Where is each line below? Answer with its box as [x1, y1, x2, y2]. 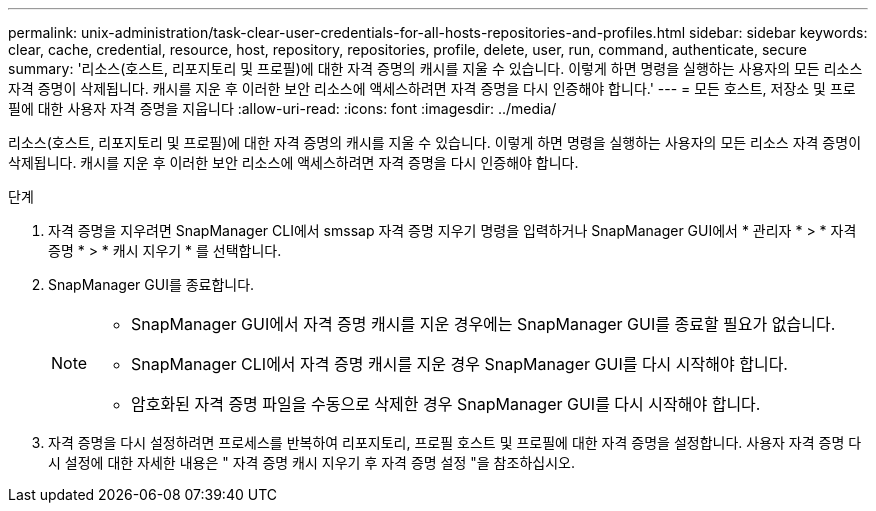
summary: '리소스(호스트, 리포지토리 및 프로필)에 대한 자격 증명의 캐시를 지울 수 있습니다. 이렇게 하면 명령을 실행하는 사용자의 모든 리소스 [8, 60, 863, 77]
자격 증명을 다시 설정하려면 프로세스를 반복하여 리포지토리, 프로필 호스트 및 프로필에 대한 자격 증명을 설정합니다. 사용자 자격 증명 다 [48, 434, 862, 451]
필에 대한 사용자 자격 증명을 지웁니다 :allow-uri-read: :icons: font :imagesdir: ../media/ [8, 100, 557, 117]
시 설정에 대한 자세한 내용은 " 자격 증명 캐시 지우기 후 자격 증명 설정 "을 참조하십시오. [48, 454, 575, 471]
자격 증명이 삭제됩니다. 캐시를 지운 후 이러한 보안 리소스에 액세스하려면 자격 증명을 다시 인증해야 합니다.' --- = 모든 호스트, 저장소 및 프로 [8, 80, 856, 97]
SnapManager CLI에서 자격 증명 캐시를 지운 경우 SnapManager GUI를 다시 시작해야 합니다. [131, 354, 788, 374]
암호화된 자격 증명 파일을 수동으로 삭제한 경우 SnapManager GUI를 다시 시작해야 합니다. [131, 394, 761, 414]
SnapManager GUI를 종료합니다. [48, 276, 255, 293]
